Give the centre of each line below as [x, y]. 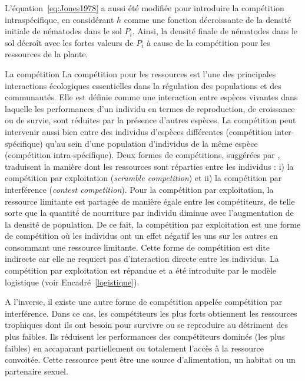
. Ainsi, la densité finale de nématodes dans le [215, 31]
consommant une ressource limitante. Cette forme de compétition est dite [137, 247]
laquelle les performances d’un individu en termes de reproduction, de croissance [150, 108]
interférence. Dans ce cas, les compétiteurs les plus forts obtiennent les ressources [151, 313]
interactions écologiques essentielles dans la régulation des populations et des [143, 85]
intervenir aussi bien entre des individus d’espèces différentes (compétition [138, 131]
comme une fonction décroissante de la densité [208, 19]
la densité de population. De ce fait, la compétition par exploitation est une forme [153, 224]
